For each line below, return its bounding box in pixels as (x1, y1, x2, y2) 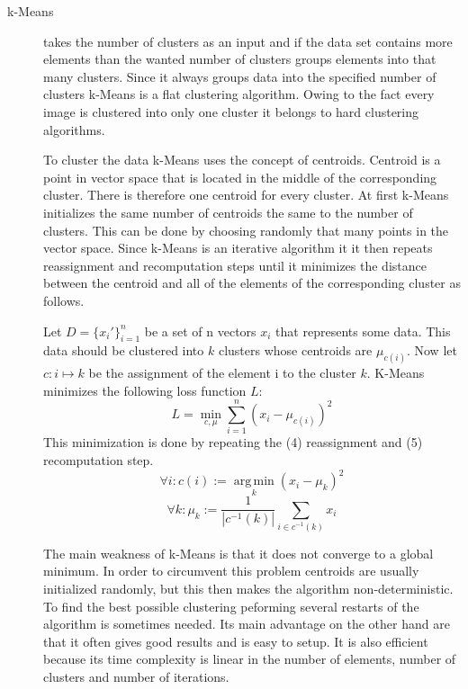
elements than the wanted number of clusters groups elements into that (43, 49, 436, 68)
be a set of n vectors (144, 321, 256, 340)
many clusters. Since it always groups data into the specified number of (43, 67, 436, 85)
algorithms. (43, 120, 105, 139)
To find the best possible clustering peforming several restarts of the (43, 596, 419, 615)
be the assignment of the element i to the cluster (88, 363, 356, 382)
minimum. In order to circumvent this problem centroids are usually (43, 561, 419, 580)
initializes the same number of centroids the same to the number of (43, 202, 413, 221)
